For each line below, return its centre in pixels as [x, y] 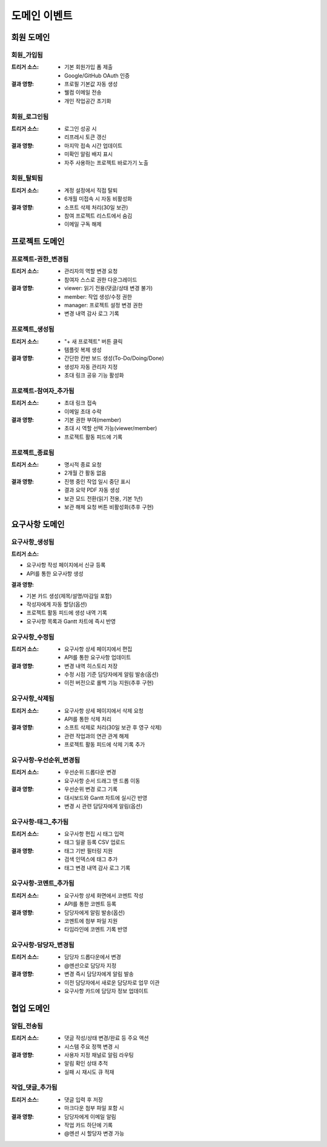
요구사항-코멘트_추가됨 [43, 883]
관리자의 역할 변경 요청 [91, 271]
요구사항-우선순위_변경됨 [45, 760]
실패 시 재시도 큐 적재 [89, 1072]
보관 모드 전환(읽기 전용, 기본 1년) [104, 498]
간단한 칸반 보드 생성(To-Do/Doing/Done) [114, 358]
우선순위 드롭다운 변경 [90, 772]
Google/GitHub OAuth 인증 [97, 75]
